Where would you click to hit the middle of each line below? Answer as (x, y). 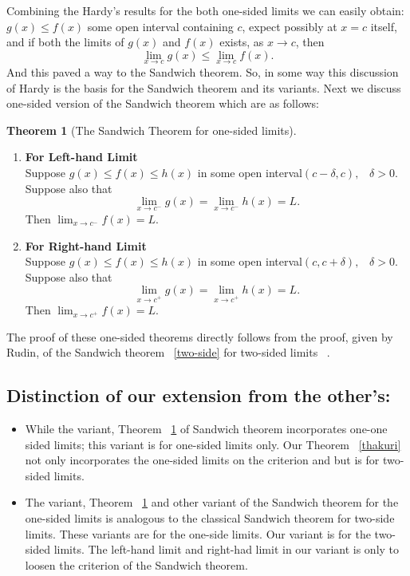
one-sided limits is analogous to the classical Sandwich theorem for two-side (210, 518)
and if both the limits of (65, 42)
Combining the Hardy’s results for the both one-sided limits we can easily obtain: (205, 10)
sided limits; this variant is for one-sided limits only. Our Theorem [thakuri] (213, 444)
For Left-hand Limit (81, 157)
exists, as (242, 42)
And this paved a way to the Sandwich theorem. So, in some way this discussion (203, 72)
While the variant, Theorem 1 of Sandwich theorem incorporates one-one (206, 429)
